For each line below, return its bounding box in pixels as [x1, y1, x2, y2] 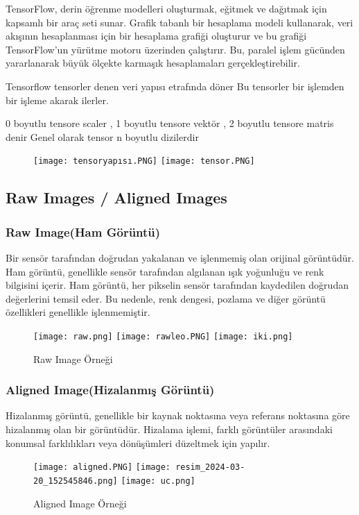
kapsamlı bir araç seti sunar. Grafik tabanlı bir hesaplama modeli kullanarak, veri [6, 15, 353, 29]
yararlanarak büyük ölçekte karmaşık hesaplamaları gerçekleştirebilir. [6, 56, 300, 70]
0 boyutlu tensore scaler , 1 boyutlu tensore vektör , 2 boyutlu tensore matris [6, 116, 334, 130]
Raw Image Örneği [33, 351, 113, 366]
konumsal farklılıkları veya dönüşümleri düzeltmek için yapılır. [6, 435, 270, 450]
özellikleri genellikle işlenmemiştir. [6, 305, 150, 319]
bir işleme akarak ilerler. [6, 92, 109, 107]
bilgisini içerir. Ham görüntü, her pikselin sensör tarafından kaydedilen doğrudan [6, 278, 349, 292]
